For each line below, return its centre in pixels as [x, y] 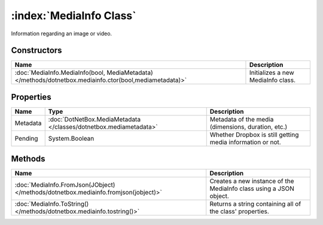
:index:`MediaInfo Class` [74, 16]
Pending [26, 138]
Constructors [36, 51]
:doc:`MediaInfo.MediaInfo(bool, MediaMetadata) [84, 73]
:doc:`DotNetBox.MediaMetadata [94, 119]
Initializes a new [272, 73]
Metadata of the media [242, 119]
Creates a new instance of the [252, 181]
